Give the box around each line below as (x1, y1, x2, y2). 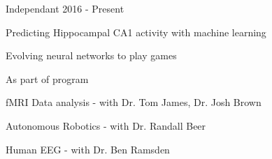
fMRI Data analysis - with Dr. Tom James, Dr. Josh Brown (6, 95, 262, 109)
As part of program (6, 71, 89, 86)
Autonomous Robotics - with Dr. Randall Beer (6, 118, 206, 132)
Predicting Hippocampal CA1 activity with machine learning (6, 24, 266, 39)
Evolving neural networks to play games (6, 48, 177, 63)
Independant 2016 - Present (6, 1, 124, 15)
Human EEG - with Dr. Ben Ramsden (6, 142, 170, 156)
